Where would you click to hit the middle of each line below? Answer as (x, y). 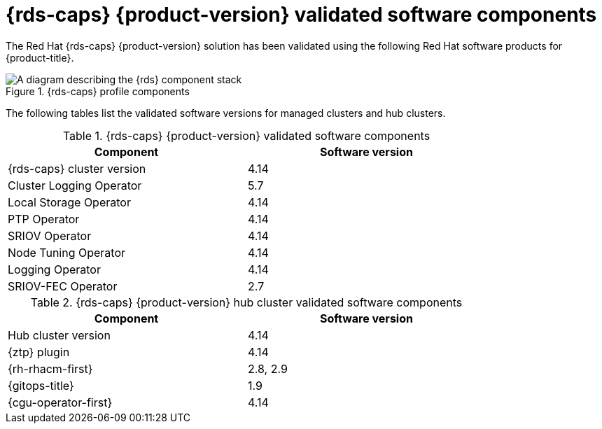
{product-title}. (40, 57)
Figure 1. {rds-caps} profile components (98, 91)
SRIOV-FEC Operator (63, 286)
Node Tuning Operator (67, 252)
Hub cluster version (59, 335)
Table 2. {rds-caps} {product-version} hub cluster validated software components (246, 302)
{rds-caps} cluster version (77, 168)
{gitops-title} (41, 385)
